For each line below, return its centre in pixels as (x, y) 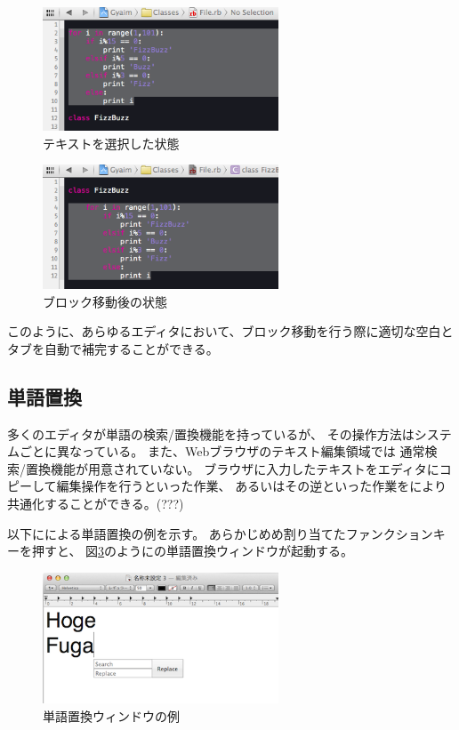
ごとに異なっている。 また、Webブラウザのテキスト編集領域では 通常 (222, 451)
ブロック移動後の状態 (105, 301)
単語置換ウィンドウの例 (111, 716)
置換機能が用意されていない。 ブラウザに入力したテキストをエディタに (232, 468)
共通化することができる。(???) (96, 504)
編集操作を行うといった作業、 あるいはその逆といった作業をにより (251, 486)
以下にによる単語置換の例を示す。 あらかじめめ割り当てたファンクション (220, 533)
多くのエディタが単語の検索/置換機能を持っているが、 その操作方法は (211, 433)
